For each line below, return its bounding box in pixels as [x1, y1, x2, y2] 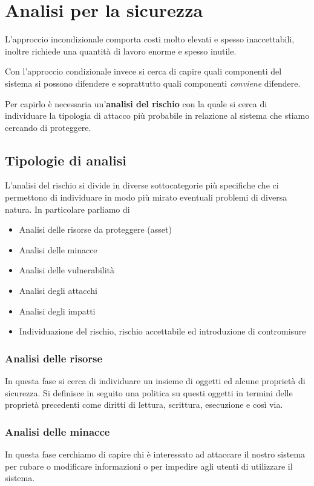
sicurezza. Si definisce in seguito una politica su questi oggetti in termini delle [5, 386, 293, 399]
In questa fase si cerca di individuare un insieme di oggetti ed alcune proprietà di [5, 374, 306, 387]
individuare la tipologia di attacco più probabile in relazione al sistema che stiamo [5, 109, 310, 122]
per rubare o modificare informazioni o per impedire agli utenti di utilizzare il [5, 459, 293, 472]
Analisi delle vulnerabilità [19, 264, 115, 276]
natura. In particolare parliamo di [5, 202, 130, 215]
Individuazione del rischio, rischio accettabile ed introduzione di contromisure [19, 325, 306, 338]
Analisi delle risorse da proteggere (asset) [19, 223, 172, 236]
